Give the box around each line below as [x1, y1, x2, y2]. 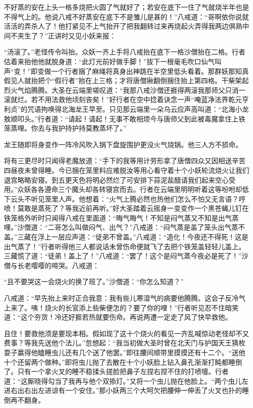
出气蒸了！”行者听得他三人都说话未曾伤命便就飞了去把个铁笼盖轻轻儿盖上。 [4, 241, 246, 251]
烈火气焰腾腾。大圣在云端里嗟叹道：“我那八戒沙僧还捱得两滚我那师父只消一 [4, 85, 246, 95]
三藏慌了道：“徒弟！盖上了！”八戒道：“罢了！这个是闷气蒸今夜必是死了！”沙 [4, 251, 249, 261]
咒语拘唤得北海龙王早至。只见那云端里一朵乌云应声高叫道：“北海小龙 [27, 103, 249, 114]
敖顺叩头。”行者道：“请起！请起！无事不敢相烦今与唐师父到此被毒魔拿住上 [4, 113, 239, 123]
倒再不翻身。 [4, 394, 45, 405]
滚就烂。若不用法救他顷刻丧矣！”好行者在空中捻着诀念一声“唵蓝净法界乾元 [4, 94, 242, 104]
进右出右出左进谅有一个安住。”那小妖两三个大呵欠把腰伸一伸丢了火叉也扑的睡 [4, 385, 249, 395]
